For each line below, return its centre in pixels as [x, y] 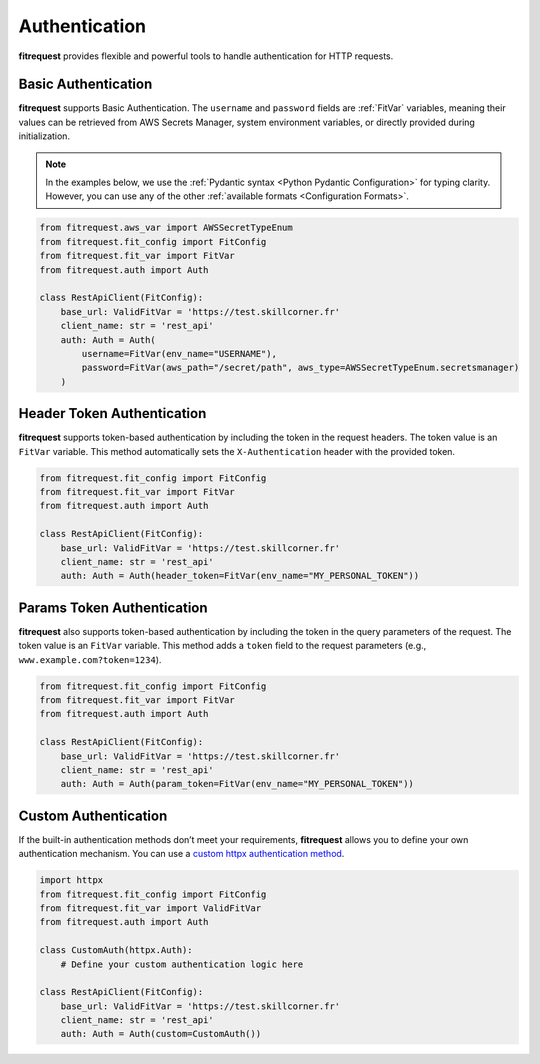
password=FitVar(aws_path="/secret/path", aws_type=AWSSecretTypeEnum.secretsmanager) [300, 368]
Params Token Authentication [113, 607]
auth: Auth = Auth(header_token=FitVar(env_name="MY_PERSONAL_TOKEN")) [240, 576]
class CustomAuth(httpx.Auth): [116, 950]
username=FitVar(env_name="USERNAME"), [179, 353]
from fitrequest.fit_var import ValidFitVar [150, 908]
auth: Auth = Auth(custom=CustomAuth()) [161, 1034]
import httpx [71, 880]
